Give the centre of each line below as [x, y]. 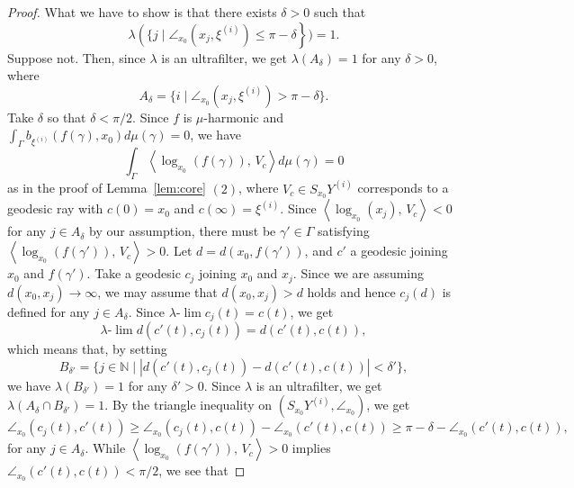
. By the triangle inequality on [188, 405]
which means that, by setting [87, 348]
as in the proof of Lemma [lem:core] [107, 188]
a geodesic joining [399, 251]
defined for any [49, 311]
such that [340, 12]
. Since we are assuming [359, 273]
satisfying [343, 231]
